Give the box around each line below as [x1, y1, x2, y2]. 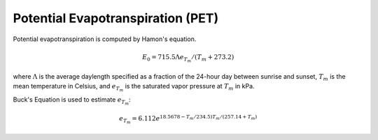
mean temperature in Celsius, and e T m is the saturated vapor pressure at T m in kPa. [13, 82, 255, 93]
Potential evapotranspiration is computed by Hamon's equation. [13, 35, 197, 43]
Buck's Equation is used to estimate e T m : [13, 95, 131, 107]
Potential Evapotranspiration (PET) [13, 10, 219, 26]
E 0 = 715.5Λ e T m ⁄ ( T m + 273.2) [142, 53, 234, 63]
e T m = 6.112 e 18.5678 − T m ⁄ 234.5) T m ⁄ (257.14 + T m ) [119, 114, 258, 125]
